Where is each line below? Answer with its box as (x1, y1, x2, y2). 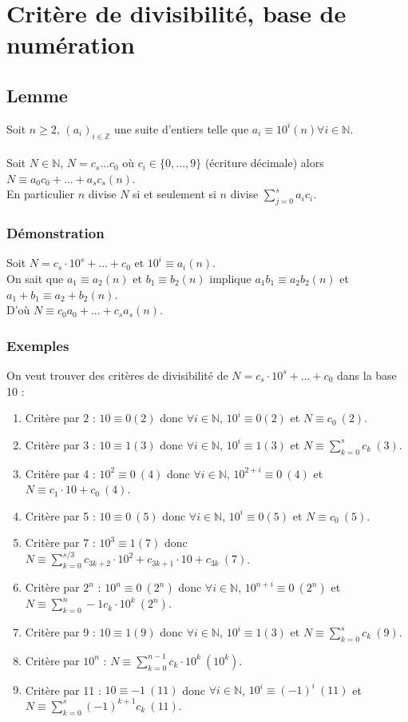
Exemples (6, 335, 69, 355)
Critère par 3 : (25, 436, 96, 453)
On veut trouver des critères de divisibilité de (6, 366, 228, 383)
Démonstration (6, 223, 105, 243)
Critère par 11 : (25, 681, 101, 698)
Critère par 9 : (25, 624, 96, 640)
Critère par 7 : (25, 534, 96, 551)
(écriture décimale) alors (204, 154, 324, 171)
